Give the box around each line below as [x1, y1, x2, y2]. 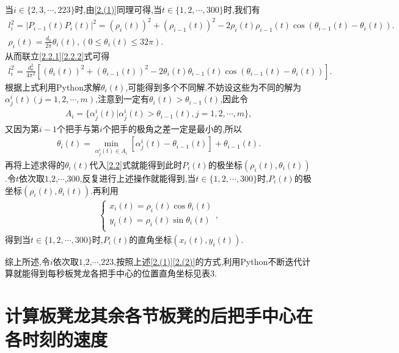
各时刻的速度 [5, 327, 108, 352]
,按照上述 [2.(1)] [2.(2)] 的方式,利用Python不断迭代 [114, 255, 302, 267]
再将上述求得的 [5, 158, 65, 171]
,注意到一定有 [95, 92, 150, 105]
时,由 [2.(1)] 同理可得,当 [75, 3, 162, 15]
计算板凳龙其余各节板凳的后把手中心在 [5, 303, 313, 328]
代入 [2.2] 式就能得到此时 [89, 158, 182, 171]
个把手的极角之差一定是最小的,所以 [102, 122, 242, 135]
